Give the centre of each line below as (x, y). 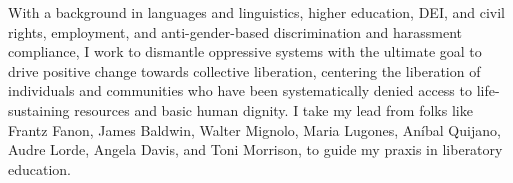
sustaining (39, 109)
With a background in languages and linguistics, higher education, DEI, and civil (256, 12)
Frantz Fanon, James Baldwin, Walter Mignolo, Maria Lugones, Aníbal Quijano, (254, 129)
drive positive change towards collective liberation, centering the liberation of (244, 70)
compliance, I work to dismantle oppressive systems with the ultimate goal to (245, 51)
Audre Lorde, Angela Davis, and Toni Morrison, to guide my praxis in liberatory (255, 149)
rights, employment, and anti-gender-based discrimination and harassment (235, 31)
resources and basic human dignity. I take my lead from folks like (273, 109)
